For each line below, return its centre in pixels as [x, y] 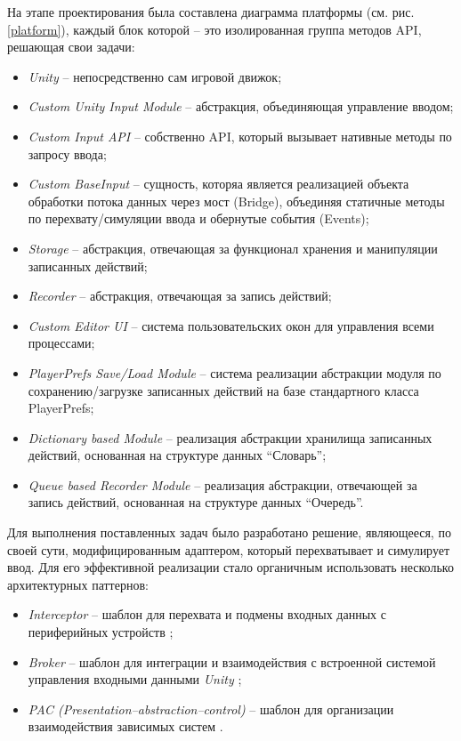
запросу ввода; [67, 153]
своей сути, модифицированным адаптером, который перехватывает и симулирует [229, 549]
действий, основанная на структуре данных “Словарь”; [177, 455]
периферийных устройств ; [101, 632]
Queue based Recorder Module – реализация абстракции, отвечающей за [222, 484]
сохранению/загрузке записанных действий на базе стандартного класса [223, 390]
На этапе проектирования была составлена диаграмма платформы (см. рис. [211, 12]
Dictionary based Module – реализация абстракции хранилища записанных [230, 437]
